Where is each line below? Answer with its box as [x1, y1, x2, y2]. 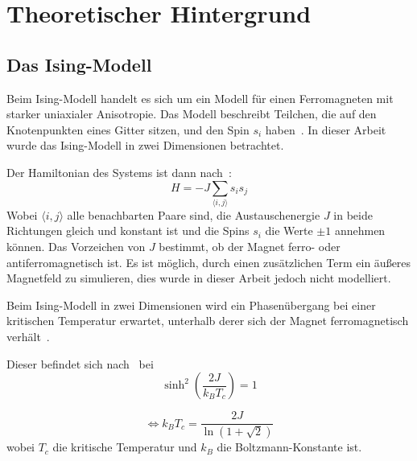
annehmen [334, 222, 386, 239]
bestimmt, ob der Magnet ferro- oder [159, 238, 341, 255]
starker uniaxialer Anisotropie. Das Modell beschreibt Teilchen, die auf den [6, 105, 377, 122]
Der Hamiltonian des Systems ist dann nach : [6, 163, 232, 180]
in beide [333, 206, 373, 223]
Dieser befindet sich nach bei [6, 355, 154, 372]
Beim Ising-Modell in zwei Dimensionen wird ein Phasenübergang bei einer [6, 296, 376, 313]
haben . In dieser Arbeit [265, 121, 386, 138]
